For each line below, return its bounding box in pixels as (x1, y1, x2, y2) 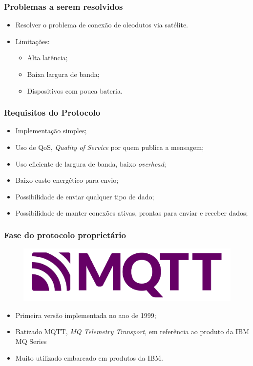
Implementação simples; (15, 125, 87, 136)
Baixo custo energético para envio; (15, 175, 119, 185)
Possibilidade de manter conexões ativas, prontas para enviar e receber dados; (15, 208, 248, 218)
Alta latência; (27, 52, 68, 63)
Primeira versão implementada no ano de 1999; (15, 310, 156, 320)
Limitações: (15, 36, 50, 46)
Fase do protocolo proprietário (4, 228, 126, 241)
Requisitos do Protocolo (4, 106, 101, 119)
